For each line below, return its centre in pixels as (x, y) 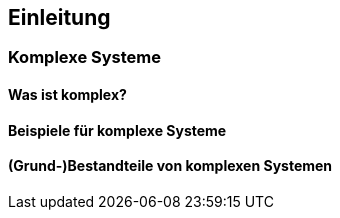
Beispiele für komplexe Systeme (117, 130)
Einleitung (59, 17)
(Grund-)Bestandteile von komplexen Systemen (170, 166)
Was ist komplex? (67, 95)
